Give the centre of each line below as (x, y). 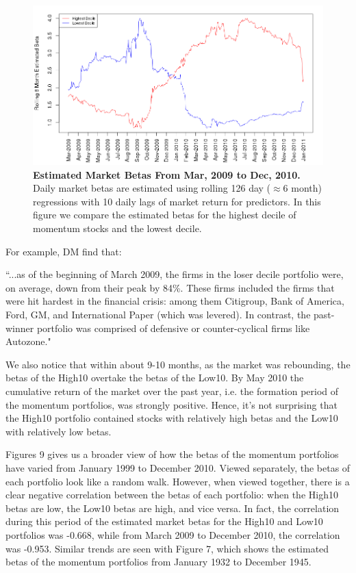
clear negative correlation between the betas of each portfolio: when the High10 (172, 495)
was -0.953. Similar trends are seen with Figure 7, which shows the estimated (167, 548)
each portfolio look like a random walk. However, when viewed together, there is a (178, 481)
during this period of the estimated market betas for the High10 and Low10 (164, 521)
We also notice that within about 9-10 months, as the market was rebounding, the (178, 364)
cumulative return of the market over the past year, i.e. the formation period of (172, 391)
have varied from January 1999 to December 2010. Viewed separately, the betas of (178, 467)
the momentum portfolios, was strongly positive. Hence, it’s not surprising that (171, 404)
